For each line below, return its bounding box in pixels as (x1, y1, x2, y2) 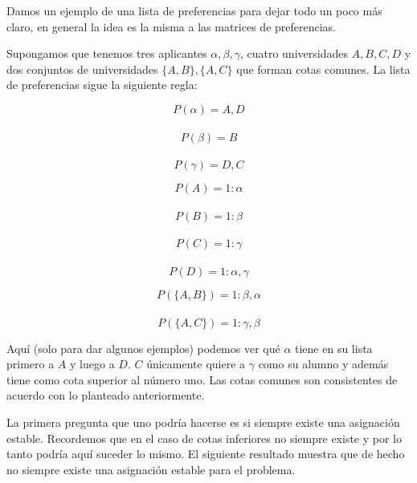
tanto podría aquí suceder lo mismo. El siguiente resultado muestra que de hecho (6, 445, 405, 462)
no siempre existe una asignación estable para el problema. (6, 461, 296, 477)
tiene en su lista (295, 339, 373, 356)
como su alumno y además (258, 355, 389, 372)
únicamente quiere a (146, 355, 246, 372)
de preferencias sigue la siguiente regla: (6, 76, 198, 93)
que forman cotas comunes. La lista (236, 60, 411, 77)
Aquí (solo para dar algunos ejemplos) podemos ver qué (6, 339, 280, 356)
